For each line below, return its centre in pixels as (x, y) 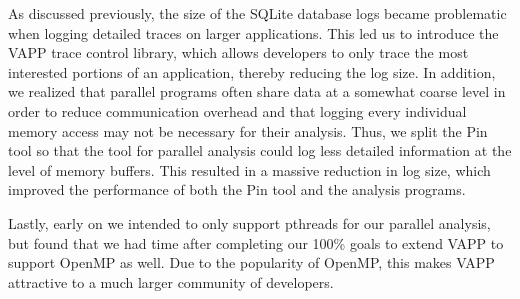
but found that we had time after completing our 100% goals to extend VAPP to (256, 242)
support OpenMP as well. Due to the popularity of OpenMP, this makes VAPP (251, 262)
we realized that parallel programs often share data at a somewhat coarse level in (257, 91)
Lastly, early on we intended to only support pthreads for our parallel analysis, (249, 222)
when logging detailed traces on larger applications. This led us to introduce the (253, 32)
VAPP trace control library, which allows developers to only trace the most (238, 52)
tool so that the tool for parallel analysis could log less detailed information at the (260, 150)
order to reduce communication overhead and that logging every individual (237, 110)
